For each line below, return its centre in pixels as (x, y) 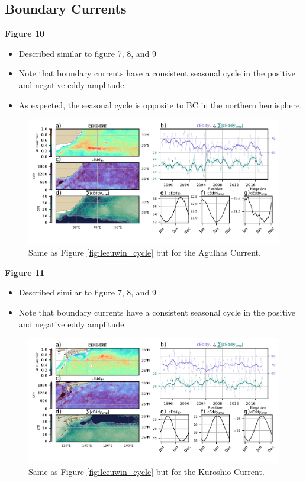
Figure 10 (25, 33)
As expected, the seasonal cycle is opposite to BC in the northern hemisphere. (160, 105)
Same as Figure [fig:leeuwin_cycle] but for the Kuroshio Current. (146, 472)
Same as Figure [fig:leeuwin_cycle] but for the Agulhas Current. (145, 253)
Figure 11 (25, 272)
